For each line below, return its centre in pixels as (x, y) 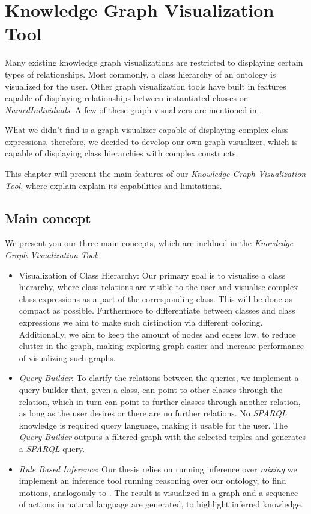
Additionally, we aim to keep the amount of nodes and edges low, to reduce (157, 334)
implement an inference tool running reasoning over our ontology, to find (152, 481)
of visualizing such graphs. (67, 357)
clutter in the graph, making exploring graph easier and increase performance (161, 346)
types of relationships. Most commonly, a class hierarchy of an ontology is (140, 74)
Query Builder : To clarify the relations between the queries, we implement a (159, 378)
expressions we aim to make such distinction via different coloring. (141, 322)
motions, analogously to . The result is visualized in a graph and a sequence (159, 492)
